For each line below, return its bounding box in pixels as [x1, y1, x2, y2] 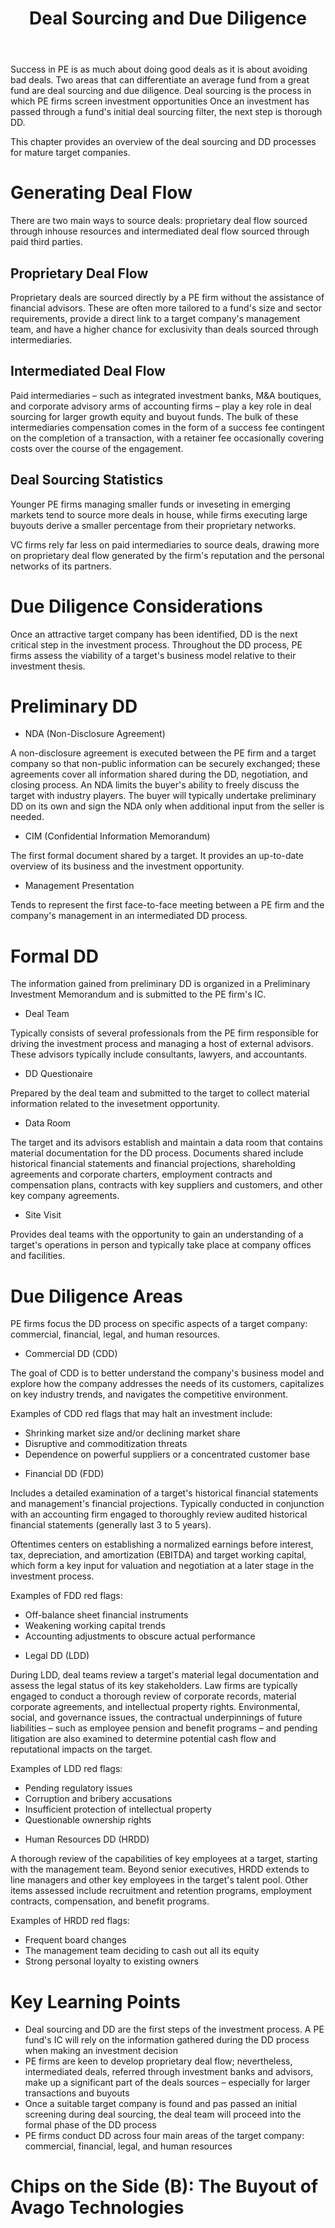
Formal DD [10, 945, 99, 967]
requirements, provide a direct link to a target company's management [10, 312, 301, 324]
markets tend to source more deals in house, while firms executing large [10, 508, 308, 521]
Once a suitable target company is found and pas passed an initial [24, 2098, 298, 2110]
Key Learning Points [10, 1990, 181, 2013]
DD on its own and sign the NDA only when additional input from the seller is [10, 800, 325, 812]
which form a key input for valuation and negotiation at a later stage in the [10, 1560, 315, 1572]
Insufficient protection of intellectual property [24, 1803, 212, 1816]
